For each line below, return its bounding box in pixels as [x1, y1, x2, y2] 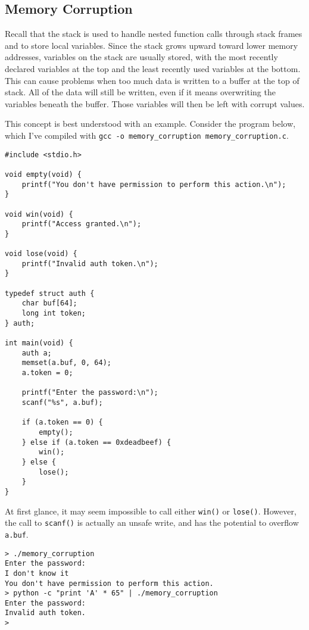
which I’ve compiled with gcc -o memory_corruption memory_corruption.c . [5, 129, 289, 141]
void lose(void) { [5, 249, 77, 258]
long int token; [21, 309, 86, 318]
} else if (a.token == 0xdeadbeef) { [21, 438, 171, 447]
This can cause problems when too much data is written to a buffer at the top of [5, 74, 299, 86]
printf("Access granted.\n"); [21, 220, 142, 229]
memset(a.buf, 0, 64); [21, 358, 111, 367]
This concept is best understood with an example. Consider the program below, [5, 117, 296, 130]
